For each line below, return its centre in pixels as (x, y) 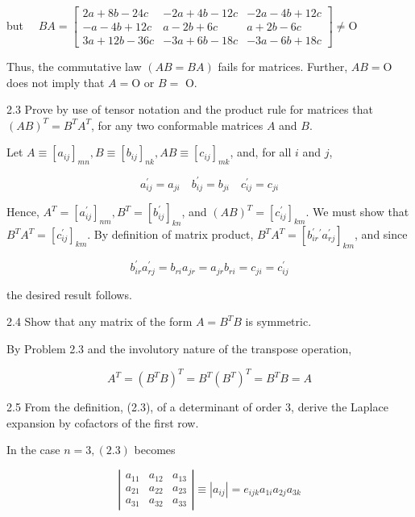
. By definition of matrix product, (170, 234)
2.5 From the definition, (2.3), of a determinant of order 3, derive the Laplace (197, 407)
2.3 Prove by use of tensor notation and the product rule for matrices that (190, 109)
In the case (33, 450)
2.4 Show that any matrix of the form (100, 321)
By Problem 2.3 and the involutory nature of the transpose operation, (179, 348)
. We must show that (357, 212)
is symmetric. (278, 321)
